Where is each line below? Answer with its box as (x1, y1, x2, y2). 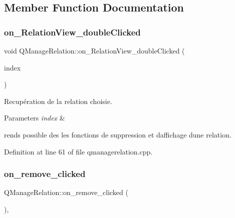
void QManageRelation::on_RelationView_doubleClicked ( (4, 45, 185, 55)
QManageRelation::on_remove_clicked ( (4, 187, 128, 197)
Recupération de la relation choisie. (4, 95, 112, 106)
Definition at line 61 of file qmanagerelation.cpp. (4, 146, 153, 156)
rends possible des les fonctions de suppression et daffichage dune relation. (4, 129, 231, 139)
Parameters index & (4, 112, 65, 123)
